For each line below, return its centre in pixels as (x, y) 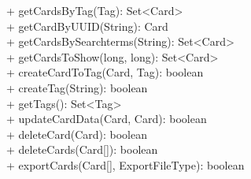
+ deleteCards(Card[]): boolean (82, 149)
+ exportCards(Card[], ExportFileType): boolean (125, 164)
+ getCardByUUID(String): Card (87, 26)
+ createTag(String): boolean (77, 87)
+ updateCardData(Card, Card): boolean (107, 119)
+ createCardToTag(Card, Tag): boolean (105, 72)
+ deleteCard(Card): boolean (77, 134)
